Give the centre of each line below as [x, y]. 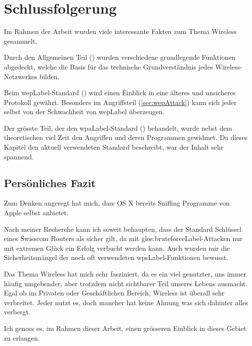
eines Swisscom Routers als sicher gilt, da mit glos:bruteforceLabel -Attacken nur [123, 238]
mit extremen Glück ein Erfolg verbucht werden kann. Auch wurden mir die [117, 248]
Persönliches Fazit [50, 182]
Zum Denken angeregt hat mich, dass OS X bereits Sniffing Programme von [117, 203]
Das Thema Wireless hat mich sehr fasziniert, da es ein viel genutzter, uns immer [125, 274]
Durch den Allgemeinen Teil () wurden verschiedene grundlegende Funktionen [120, 57]
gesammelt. [21, 41]
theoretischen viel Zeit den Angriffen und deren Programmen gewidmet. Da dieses [126, 137]
